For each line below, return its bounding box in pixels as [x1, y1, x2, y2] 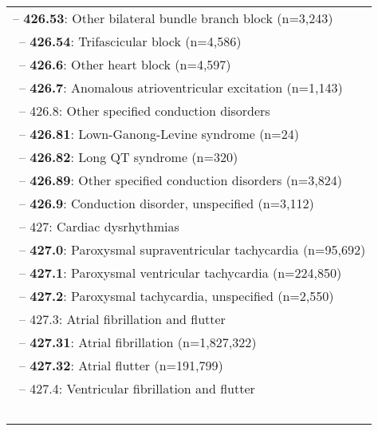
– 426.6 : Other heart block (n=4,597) [19, 55, 231, 73]
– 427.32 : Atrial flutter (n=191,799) [19, 356, 223, 374]
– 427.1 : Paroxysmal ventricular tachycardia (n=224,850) [19, 263, 342, 282]
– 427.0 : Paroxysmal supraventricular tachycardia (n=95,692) [19, 240, 366, 259]
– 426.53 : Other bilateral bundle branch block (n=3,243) [13, 9, 333, 27]
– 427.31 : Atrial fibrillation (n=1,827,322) [19, 333, 257, 351]
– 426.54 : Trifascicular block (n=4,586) [19, 32, 242, 50]
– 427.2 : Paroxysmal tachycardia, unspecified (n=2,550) [19, 287, 334, 305]
